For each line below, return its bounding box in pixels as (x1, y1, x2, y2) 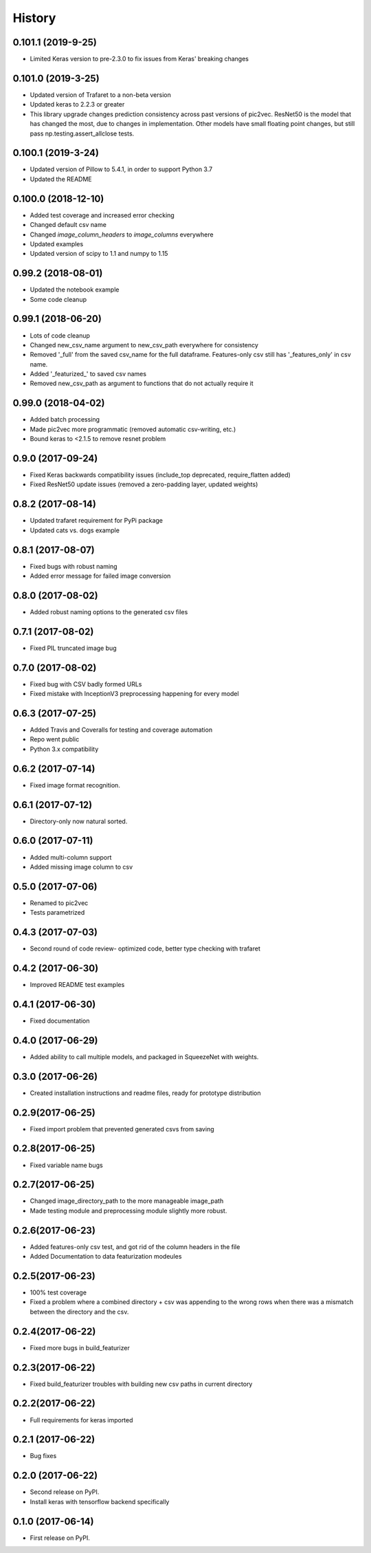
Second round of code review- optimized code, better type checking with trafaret (30, 944, 260, 953)
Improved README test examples (30, 981, 125, 989)
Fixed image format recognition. (30, 781, 120, 789)
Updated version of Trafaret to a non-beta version (30, 90, 171, 99)
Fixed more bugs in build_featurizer (30, 1343, 130, 1351)
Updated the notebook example (30, 285, 120, 294)
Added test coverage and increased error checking (30, 210, 175, 219)
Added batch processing (30, 415, 100, 424)
